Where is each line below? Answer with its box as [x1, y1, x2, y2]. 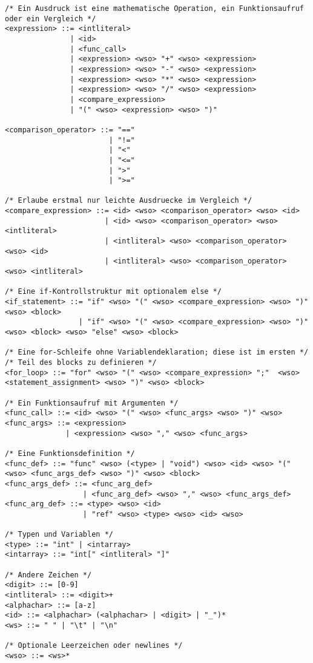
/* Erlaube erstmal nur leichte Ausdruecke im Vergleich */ [5, 196, 252, 205]
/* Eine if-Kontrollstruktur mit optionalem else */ [5, 287, 222, 296]
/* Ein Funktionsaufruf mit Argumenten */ [5, 398, 179, 407]
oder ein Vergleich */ [5, 14, 96, 23]
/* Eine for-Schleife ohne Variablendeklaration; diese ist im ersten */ [5, 348, 309, 357]
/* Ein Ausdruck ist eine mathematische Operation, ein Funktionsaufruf [5, 4, 304, 13]
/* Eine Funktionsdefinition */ [5, 449, 135, 458]
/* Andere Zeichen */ [5, 570, 92, 579]
